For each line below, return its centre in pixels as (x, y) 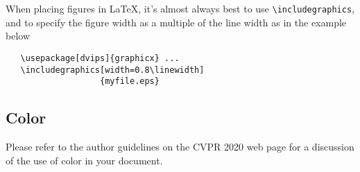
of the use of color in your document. (84, 160)
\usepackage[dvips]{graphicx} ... (100, 58)
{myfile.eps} (130, 81)
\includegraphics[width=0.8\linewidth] (112, 70)
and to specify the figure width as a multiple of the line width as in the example (176, 22)
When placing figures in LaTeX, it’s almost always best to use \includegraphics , (180, 8)
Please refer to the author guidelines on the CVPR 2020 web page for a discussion (180, 147)
